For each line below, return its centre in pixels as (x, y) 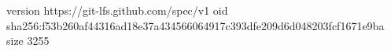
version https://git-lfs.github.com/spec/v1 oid (117, 10)
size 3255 (28, 41)
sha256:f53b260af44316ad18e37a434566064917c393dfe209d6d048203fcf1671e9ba (195, 25)
